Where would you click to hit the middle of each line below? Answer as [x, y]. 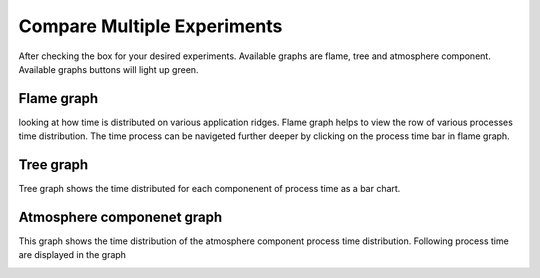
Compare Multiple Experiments [150, 26]
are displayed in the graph [72, 255]
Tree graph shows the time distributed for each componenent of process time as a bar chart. [209, 189]
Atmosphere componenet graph [120, 216]
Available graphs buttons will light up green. [108, 69]
